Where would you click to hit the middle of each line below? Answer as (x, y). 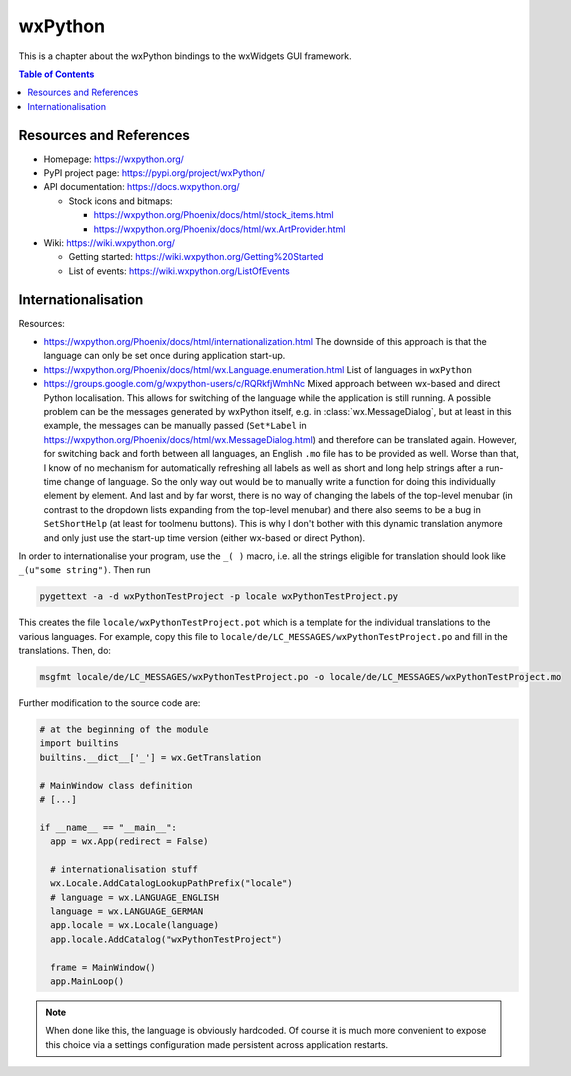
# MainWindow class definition (116, 785)
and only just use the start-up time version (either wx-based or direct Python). (204, 537)
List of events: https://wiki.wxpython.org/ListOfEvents (179, 271)
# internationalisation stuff (124, 869)
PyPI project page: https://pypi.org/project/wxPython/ (154, 173)
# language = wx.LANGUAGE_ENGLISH (135, 897)
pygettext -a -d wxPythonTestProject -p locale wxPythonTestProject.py (219, 596)
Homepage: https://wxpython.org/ (114, 159)
